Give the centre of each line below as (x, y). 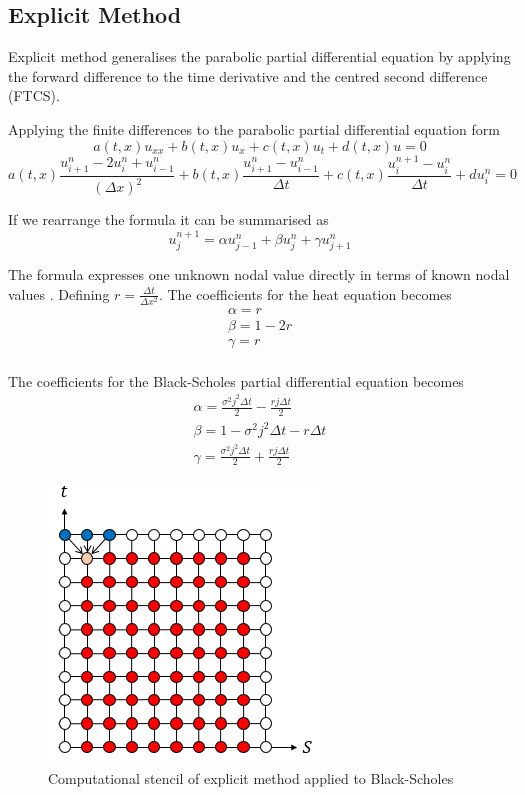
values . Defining (59, 293)
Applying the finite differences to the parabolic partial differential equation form (254, 128)
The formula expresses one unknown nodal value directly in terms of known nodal (259, 274)
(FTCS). (34, 95)
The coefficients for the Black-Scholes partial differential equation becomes (236, 380)
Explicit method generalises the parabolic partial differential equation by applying (259, 56)
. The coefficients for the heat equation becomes (305, 293)
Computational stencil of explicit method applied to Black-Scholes (251, 778)
